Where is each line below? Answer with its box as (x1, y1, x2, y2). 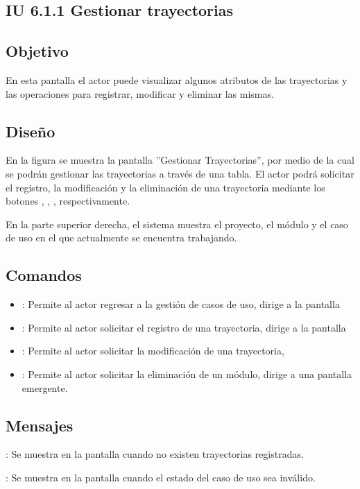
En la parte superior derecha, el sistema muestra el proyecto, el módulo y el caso (6, 216, 348, 231)
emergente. (22, 380, 68, 395)
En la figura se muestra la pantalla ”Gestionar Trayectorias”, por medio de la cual (6, 153, 354, 167)
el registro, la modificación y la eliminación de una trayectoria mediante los (6, 180, 325, 194)
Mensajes (6, 414, 74, 436)
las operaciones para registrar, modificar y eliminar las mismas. (6, 86, 274, 101)
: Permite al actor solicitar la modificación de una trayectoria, (22, 343, 284, 358)
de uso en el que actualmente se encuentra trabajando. (6, 230, 237, 245)
